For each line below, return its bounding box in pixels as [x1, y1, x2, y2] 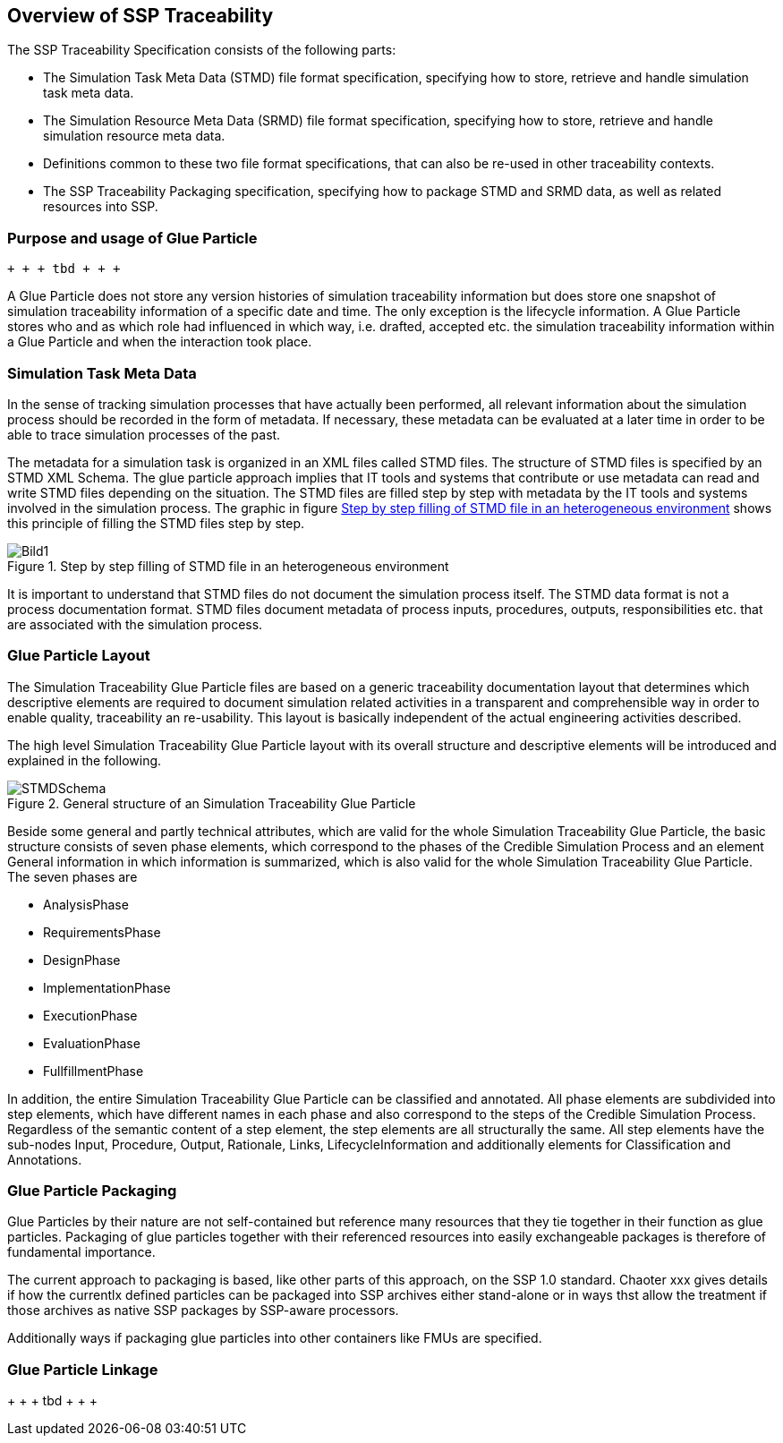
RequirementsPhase [43, 924, 161, 940]
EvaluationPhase [43, 1035, 140, 1051]
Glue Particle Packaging [7, 1182, 177, 1200]
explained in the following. [7, 752, 162, 768]
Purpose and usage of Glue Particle [7, 228, 258, 247]
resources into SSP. [43, 199, 158, 215]
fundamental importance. [7, 1244, 156, 1260]
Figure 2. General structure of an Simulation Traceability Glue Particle [7, 795, 416, 811]
